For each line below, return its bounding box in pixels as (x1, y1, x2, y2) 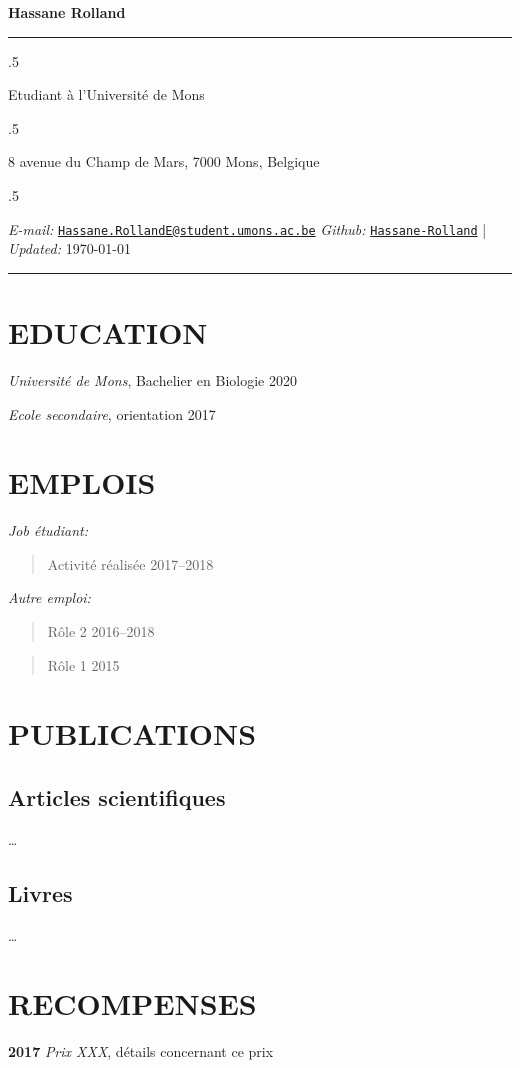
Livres (8, 877, 73, 908)
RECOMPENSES (8, 983, 257, 1024)
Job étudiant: (8, 520, 88, 541)
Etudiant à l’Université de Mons (8, 84, 205, 105)
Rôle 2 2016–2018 (47, 621, 155, 642)
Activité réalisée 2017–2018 (47, 553, 214, 574)
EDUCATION (8, 312, 208, 352)
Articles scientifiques (8, 781, 226, 812)
